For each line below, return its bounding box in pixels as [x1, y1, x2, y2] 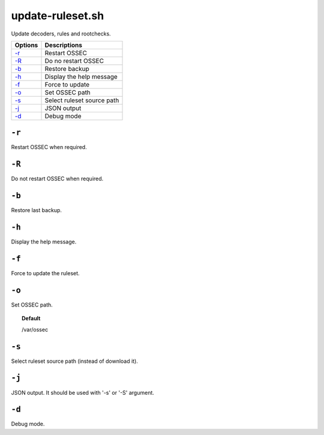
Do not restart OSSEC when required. [11, 175, 104, 183]
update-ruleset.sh [11, 9, 104, 22]
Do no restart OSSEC [44, 56, 104, 65]
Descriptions [44, 41, 82, 49]
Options [14, 41, 38, 49]
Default [22, 315, 41, 322]
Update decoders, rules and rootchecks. [11, 30, 111, 37]
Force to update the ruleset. [11, 270, 80, 277]
